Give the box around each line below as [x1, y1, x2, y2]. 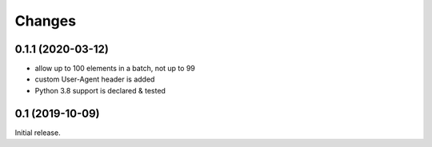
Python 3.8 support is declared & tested [34, 85, 166, 95]
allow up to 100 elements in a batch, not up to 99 [34, 64, 195, 73]
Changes [14, 12, 76, 30]
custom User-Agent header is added [34, 74, 155, 84]
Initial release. [14, 128, 61, 137]
